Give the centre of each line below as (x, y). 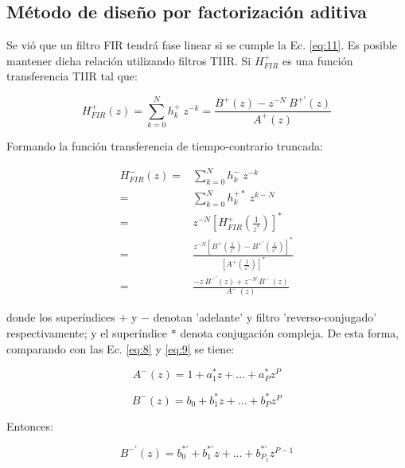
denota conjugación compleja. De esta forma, (290, 333)
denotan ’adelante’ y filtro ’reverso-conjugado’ (265, 317)
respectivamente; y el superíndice (87, 333)
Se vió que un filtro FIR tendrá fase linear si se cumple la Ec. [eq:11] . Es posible (202, 45)
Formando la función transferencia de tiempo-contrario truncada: (165, 146)
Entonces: (30, 425)
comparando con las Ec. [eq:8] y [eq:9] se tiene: (121, 348)
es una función (318, 60)
